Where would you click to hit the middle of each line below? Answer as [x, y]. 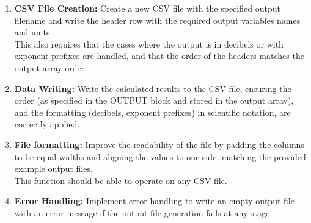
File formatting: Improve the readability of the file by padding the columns [159, 144]
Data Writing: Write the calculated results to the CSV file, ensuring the [153, 88]
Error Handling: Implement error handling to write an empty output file [154, 201]
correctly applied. [47, 124]
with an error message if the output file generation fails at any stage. [143, 212]
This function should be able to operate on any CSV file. [121, 180]
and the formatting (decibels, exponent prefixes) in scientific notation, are [152, 112]
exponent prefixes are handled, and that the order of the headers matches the [159, 56]
